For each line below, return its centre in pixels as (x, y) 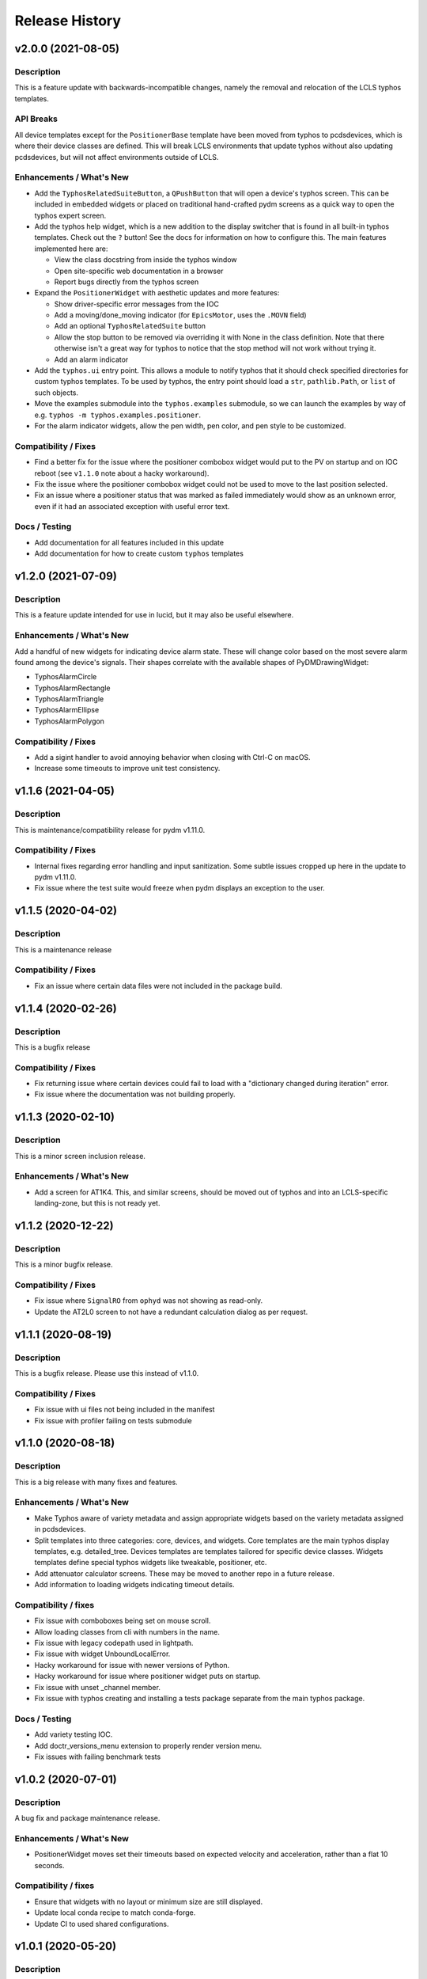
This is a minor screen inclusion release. (80, 1156)
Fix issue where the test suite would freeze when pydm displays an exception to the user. (180, 888)
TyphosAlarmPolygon (69, 721)
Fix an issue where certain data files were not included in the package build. (158, 986)
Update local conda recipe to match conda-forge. (115, 1913)
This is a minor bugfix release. (64, 1265)
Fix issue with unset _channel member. (98, 1687)
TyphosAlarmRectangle (72, 688)
